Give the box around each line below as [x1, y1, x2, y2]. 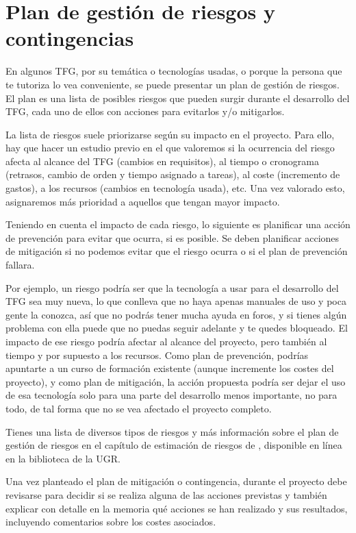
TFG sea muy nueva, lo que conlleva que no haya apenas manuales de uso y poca [5, 294, 346, 308]
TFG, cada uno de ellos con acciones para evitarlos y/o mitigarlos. [5, 104, 285, 119]
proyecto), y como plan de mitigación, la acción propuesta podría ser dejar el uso [5, 374, 346, 388]
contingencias [5, 24, 134, 52]
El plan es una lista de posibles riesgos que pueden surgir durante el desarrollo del [5, 90, 350, 105]
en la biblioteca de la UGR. [5, 451, 120, 465]
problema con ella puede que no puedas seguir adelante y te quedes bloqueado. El [5, 321, 348, 335]
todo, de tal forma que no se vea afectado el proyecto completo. [5, 401, 272, 415]
